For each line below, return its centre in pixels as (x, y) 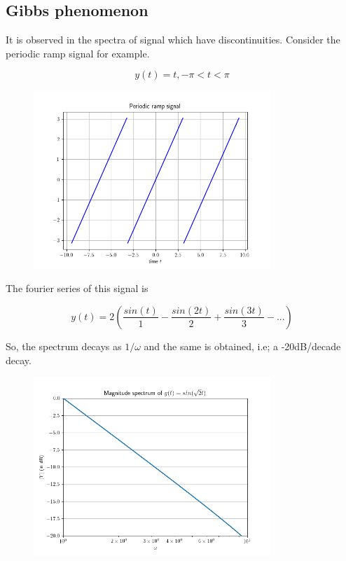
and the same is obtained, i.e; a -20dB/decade (242, 346)
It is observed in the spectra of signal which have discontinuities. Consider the (173, 40)
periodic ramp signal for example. (78, 53)
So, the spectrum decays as (64, 346)
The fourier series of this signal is (77, 288)
